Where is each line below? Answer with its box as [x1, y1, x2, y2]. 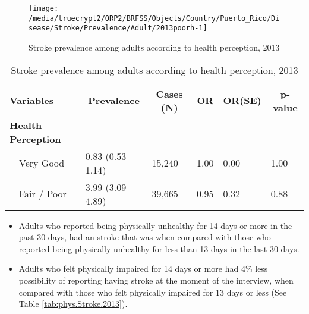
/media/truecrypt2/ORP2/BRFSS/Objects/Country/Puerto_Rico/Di [29, 14, 280, 23]
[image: [29, 4, 59, 12]
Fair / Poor [19, 187, 67, 201]
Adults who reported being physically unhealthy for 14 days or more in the [18, 219, 292, 231]
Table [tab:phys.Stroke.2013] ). [18, 297, 128, 310]
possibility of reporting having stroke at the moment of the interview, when [18, 274, 294, 286]
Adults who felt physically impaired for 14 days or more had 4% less [18, 262, 268, 275]
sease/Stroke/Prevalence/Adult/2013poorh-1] [29, 24, 207, 33]
